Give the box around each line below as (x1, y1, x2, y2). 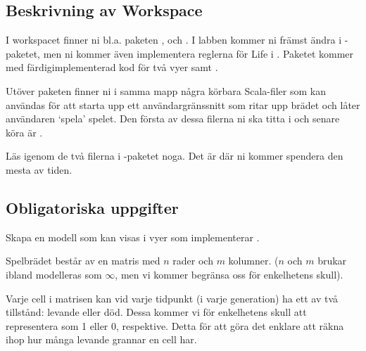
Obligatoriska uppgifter (6, 196, 179, 218)
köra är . (6, 125, 43, 139)
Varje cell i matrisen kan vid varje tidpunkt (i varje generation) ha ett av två (6, 291, 339, 305)
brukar (317, 253, 347, 268)
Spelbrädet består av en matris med (6, 253, 160, 268)
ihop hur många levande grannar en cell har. (6, 332, 197, 347)
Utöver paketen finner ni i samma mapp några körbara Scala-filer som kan (6, 83, 326, 98)
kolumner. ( (228, 253, 279, 268)
